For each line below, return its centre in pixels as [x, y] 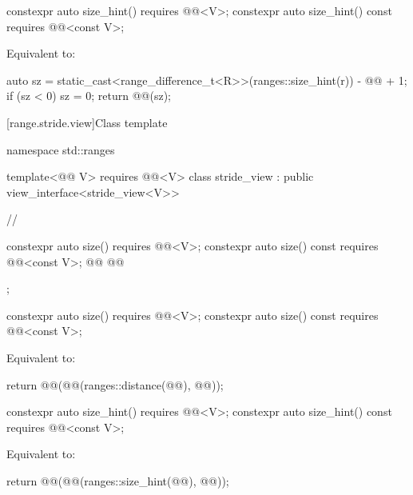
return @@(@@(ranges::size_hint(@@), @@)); [118, 480]
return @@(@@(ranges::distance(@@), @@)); [115, 384]
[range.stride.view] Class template [87, 122]
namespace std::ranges [61, 149]
